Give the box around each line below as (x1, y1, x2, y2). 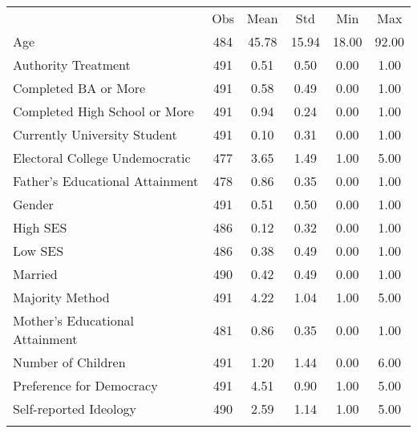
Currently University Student (13, 125, 177, 144)
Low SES (13, 241, 64, 260)
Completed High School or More (13, 102, 194, 120)
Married (13, 265, 58, 283)
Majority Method (13, 288, 110, 306)
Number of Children (13, 353, 126, 371)
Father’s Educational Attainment (13, 172, 199, 190)
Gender (13, 195, 54, 213)
